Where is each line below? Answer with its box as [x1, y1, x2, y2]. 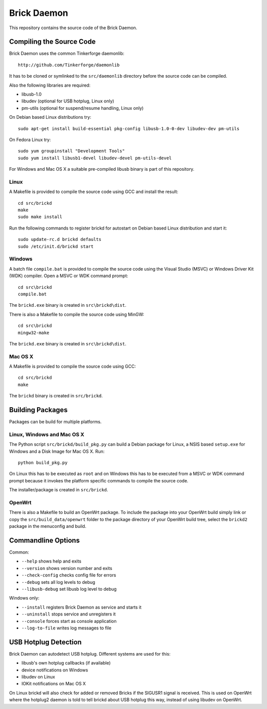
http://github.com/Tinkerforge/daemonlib [18, 62, 120, 68]
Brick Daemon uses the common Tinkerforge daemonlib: [9, 50, 125, 56]
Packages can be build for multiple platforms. [9, 419, 102, 425]
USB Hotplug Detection [9, 638, 82, 646]
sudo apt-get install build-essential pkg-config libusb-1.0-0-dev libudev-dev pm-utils [18, 126, 240, 131]
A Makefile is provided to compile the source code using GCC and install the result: [9, 189, 178, 195]
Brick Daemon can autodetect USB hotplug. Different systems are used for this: [9, 651, 171, 657]
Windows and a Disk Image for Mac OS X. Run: [9, 448, 105, 454]
